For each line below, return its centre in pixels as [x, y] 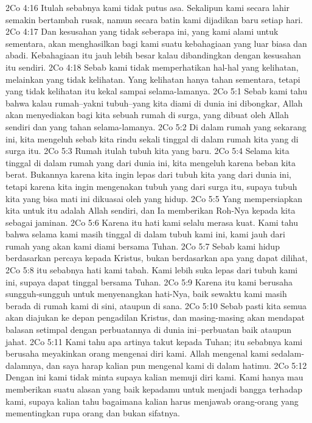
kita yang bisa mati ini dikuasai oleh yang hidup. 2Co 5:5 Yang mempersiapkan [154, 198]
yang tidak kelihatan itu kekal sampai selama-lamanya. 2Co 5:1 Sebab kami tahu [156, 91]
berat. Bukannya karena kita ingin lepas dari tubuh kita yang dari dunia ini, [148, 174]
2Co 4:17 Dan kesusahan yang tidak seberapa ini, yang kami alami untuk [142, 31]
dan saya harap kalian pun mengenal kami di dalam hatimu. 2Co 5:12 [177, 365]
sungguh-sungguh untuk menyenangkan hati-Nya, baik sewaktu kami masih [146, 294]
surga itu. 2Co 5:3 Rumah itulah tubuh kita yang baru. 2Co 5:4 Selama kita [147, 151]
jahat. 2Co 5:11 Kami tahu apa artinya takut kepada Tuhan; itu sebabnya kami [154, 341]
